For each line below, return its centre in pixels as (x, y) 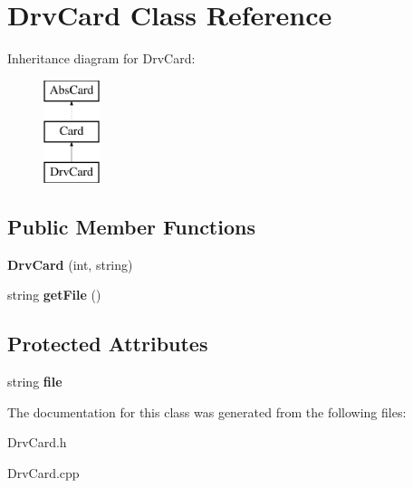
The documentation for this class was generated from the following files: (207, 411)
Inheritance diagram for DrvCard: (101, 58)
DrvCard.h (37, 442)
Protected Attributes (108, 344)
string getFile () (54, 295)
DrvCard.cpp (43, 473)
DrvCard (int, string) (70, 264)
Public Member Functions (131, 227)
